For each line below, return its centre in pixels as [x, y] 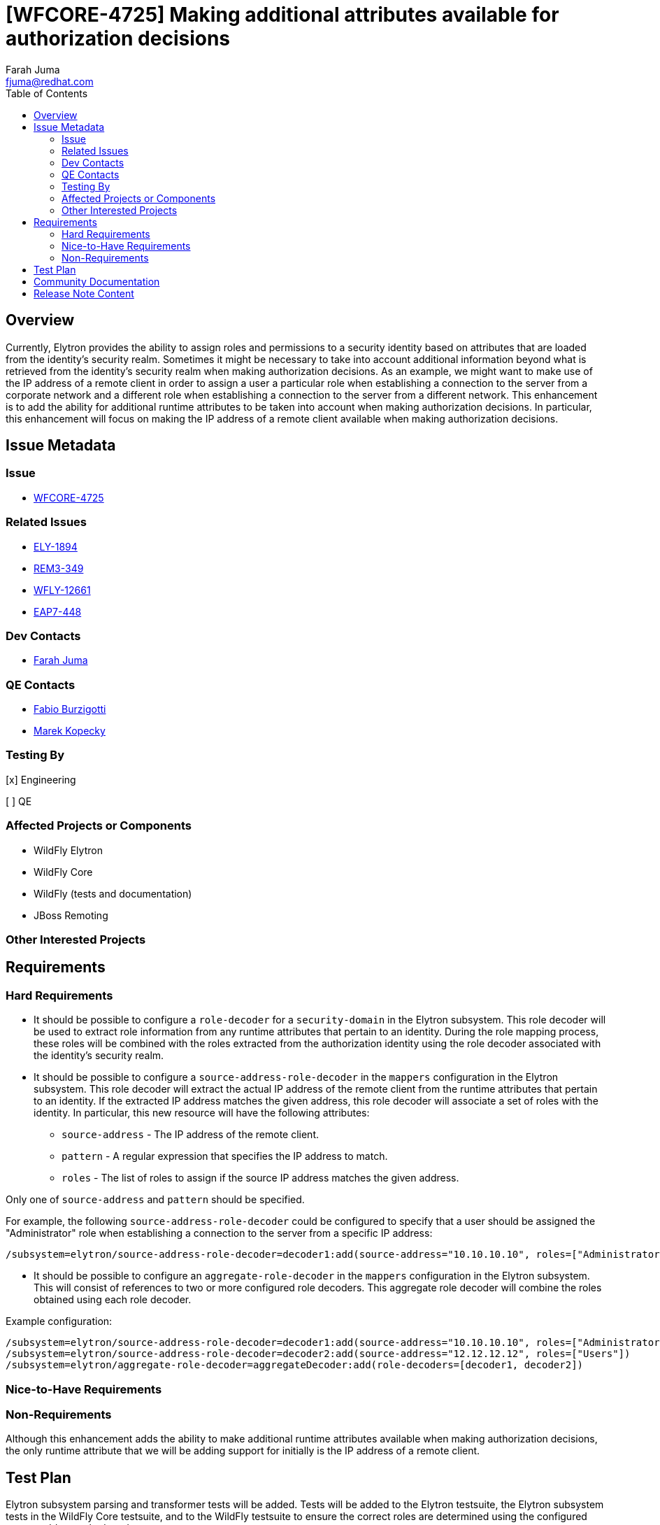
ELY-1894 [56, 546]
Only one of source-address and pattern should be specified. [155, 1200]
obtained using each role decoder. [113, 1300]
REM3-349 [59, 568]
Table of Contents [47, 93]
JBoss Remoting [71, 915]
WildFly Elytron [68, 850]
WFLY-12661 [62, 590]
